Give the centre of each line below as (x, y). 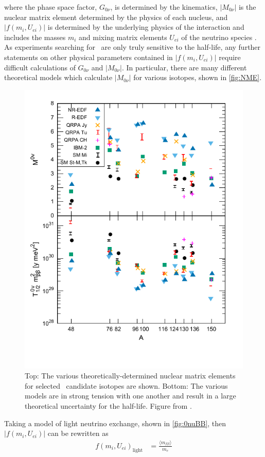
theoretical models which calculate (58, 77)
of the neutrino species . (219, 37)
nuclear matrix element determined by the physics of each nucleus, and (116, 17)
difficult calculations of (40, 67)
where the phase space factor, (51, 7)
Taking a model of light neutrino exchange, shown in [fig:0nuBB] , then (115, 423)
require (230, 57)
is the (247, 7)
